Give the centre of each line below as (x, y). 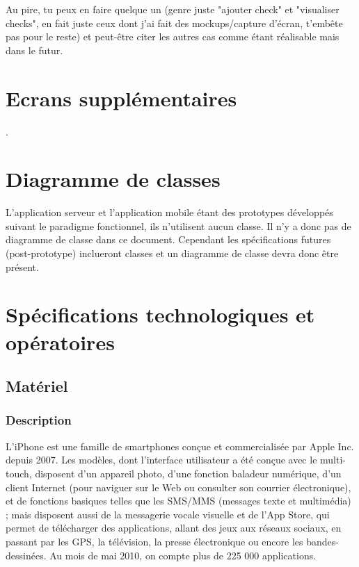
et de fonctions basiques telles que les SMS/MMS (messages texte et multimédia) (178, 501)
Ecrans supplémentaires (121, 98)
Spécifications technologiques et (160, 314)
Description (39, 420)
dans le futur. (34, 50)
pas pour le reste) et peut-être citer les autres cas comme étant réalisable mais (173, 36)
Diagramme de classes (113, 179)
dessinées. (26, 555)
